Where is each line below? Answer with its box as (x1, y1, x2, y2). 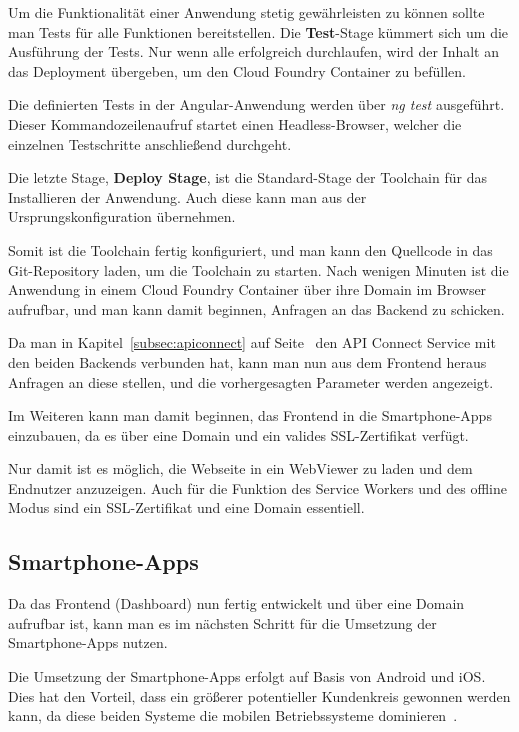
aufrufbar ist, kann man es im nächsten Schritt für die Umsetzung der (8, 612, 437, 633)
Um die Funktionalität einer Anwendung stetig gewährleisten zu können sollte (8, 2, 485, 22)
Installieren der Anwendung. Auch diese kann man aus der (8, 186, 367, 207)
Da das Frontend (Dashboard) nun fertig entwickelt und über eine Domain (8, 593, 465, 614)
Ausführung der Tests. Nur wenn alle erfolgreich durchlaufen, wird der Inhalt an (8, 41, 499, 62)
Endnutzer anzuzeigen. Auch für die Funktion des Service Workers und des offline (8, 477, 508, 498)
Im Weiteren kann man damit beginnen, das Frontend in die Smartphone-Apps (8, 405, 492, 426)
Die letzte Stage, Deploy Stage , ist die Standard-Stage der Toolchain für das (8, 167, 487, 188)
